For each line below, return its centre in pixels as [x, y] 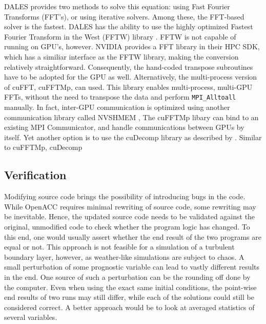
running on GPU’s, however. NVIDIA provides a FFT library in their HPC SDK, [132, 46]
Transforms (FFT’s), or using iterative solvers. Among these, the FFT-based [124, 16]
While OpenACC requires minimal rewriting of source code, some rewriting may [130, 206]
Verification [35, 175]
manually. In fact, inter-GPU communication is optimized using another [117, 107]
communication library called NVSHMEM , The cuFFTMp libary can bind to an [131, 117]
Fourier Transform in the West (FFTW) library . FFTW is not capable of [120, 36]
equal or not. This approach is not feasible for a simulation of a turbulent [119, 247]
